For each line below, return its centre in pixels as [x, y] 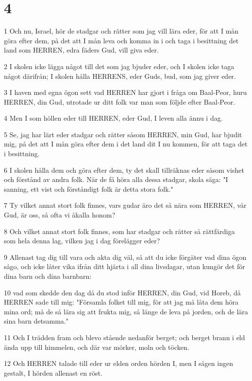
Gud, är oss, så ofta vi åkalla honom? [60, 215]
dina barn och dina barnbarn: [48, 276]
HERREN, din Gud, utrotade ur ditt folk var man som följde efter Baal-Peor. [120, 101]
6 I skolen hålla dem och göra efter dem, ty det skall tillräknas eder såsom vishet [124, 170]
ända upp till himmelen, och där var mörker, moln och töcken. [97, 347]
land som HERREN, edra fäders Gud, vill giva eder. [81, 50]
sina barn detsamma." [36, 321]
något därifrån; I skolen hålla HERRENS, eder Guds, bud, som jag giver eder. [120, 76]
